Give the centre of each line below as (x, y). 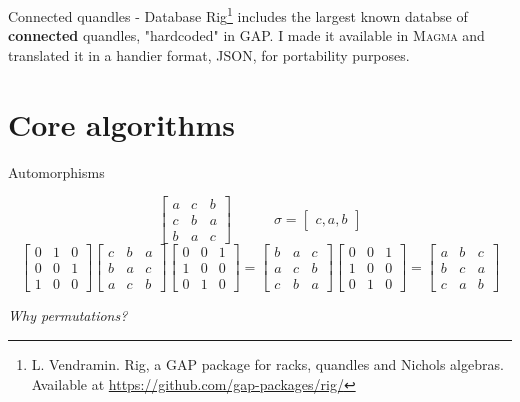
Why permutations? (68, 315)
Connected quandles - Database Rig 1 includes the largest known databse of (238, 14)
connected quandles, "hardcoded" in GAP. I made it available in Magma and (246, 35)
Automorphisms (56, 171)
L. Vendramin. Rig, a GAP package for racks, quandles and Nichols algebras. (267, 363)
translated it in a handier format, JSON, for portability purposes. (209, 54)
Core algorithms (122, 123)
